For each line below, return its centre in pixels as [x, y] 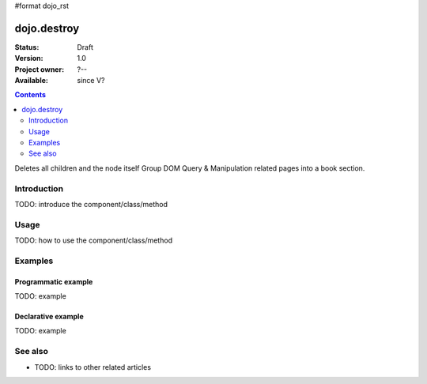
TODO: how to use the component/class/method [94, 240]
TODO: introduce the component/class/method [91, 204]
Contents [30, 95]
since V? [91, 81]
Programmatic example [54, 281]
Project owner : [40, 69]
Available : [32, 81]
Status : [27, 47]
